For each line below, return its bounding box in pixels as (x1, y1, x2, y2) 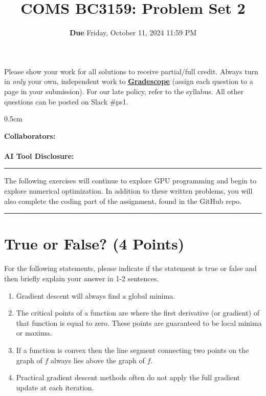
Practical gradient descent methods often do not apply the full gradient (16, 372, 240, 383)
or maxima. (16, 327, 52, 338)
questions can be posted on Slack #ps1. (4, 96, 128, 107)
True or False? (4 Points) (4, 233, 185, 254)
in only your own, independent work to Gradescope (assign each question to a (4, 76, 253, 87)
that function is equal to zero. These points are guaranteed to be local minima (16, 317, 262, 328)
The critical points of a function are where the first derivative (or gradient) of (16, 307, 260, 318)
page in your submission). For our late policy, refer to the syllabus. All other (4, 86, 244, 96)
